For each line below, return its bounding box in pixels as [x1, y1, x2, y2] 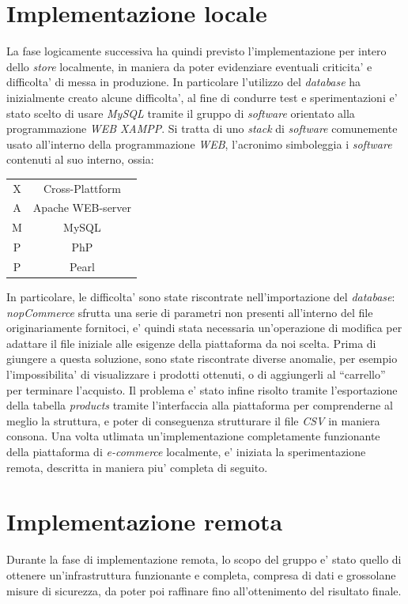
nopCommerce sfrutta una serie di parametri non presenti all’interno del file [6, 304, 373, 320]
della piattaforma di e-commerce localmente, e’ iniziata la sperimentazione [6, 444, 366, 460]
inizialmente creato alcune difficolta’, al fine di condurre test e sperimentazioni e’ [6, 89, 398, 105]
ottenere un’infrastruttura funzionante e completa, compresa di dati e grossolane [6, 566, 396, 583]
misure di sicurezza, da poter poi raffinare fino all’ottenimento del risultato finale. [6, 582, 402, 598]
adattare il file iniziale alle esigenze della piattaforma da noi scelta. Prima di [6, 334, 376, 351]
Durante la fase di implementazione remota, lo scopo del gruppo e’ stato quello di [6, 551, 402, 568]
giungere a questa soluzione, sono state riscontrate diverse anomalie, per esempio [6, 350, 398, 367]
